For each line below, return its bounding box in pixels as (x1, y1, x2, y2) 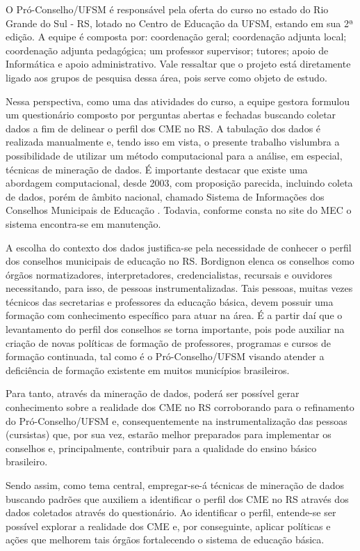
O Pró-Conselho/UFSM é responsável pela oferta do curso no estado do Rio (6, 2, 329, 16)
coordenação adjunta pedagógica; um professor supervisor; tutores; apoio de (6, 42, 329, 57)
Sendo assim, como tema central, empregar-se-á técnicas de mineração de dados (6, 478, 344, 492)
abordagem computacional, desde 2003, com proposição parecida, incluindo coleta (6, 176, 353, 190)
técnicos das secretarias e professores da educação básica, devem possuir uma (6, 294, 334, 309)
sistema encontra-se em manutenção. (6, 216, 161, 231)
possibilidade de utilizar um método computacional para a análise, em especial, (6, 148, 343, 162)
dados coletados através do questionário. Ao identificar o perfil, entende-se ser (6, 505, 336, 520)
